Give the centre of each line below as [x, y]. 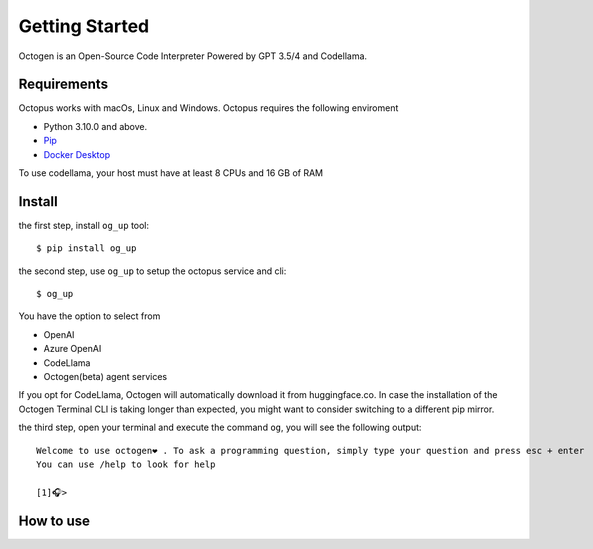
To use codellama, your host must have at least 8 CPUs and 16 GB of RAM [171, 173]
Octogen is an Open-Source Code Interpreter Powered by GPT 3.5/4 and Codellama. [193, 56]
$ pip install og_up [86, 248]
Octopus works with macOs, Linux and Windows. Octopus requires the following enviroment [208, 108]
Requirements [63, 84]
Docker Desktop [76, 154]
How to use [54, 520]
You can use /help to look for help [126, 464]
